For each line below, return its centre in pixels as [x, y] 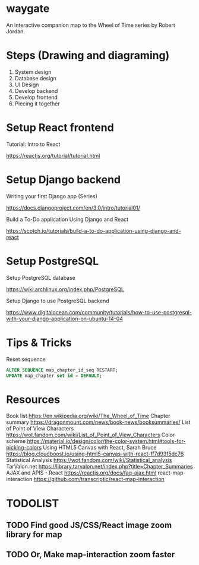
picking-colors [24, 448]
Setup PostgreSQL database [41, 277]
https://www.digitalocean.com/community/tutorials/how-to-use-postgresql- [99, 312]
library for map [34, 534]
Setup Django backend [63, 180]
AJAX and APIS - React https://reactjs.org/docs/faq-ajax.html [81, 473]
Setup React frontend [60, 128]
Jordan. [16, 31]
